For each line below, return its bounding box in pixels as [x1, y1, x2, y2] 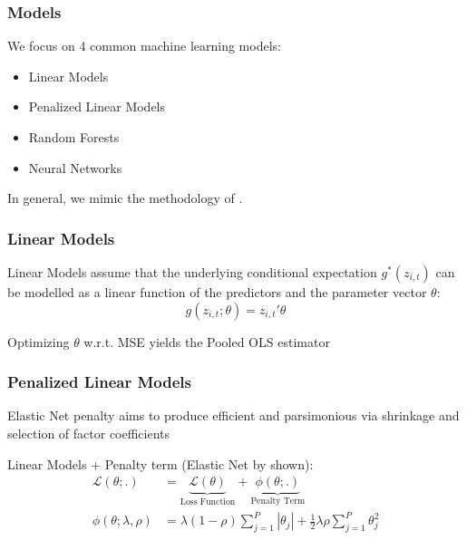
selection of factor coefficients [7, 424, 170, 442]
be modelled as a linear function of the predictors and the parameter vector [7, 283, 427, 301]
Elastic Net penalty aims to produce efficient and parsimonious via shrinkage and [7, 406, 460, 425]
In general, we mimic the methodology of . [7, 188, 243, 207]
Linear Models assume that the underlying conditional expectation [7, 263, 377, 281]
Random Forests [28, 128, 120, 146]
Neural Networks [28, 158, 122, 177]
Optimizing [7, 332, 70, 351]
